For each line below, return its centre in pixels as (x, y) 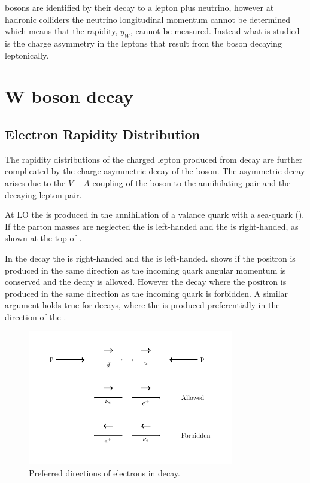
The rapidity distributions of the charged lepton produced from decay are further (154, 159)
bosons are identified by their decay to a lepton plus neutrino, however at (139, 7)
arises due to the (35, 182)
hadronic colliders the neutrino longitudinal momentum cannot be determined (148, 19)
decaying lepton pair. (43, 194)
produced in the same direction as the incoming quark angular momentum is (145, 270)
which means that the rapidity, (61, 31)
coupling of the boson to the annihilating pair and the (192, 182)
